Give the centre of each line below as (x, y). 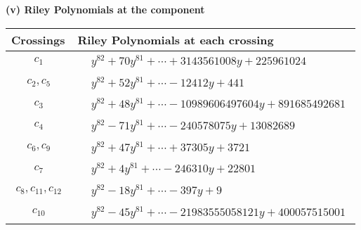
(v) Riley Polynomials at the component (105, 9)
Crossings (38, 39)
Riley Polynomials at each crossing (176, 39)
